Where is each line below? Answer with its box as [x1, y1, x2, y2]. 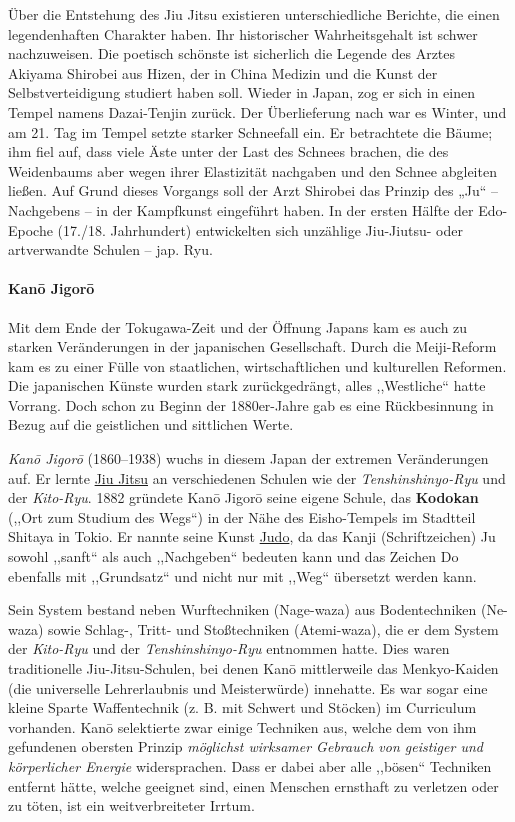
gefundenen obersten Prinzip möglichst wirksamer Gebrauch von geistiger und [8, 736, 483, 757]
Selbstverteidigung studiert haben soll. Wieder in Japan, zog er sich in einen [8, 82, 475, 103]
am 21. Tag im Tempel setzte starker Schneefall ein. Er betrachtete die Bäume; [8, 121, 493, 142]
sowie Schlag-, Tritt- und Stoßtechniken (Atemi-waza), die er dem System [48, 618, 499, 639]
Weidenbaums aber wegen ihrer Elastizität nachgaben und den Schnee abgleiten [8, 160, 497, 181]
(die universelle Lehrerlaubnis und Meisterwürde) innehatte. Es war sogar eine [8, 677, 488, 698]
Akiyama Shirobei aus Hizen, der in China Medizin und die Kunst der [8, 62, 438, 83]
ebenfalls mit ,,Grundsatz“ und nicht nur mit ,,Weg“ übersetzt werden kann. [8, 565, 477, 586]
